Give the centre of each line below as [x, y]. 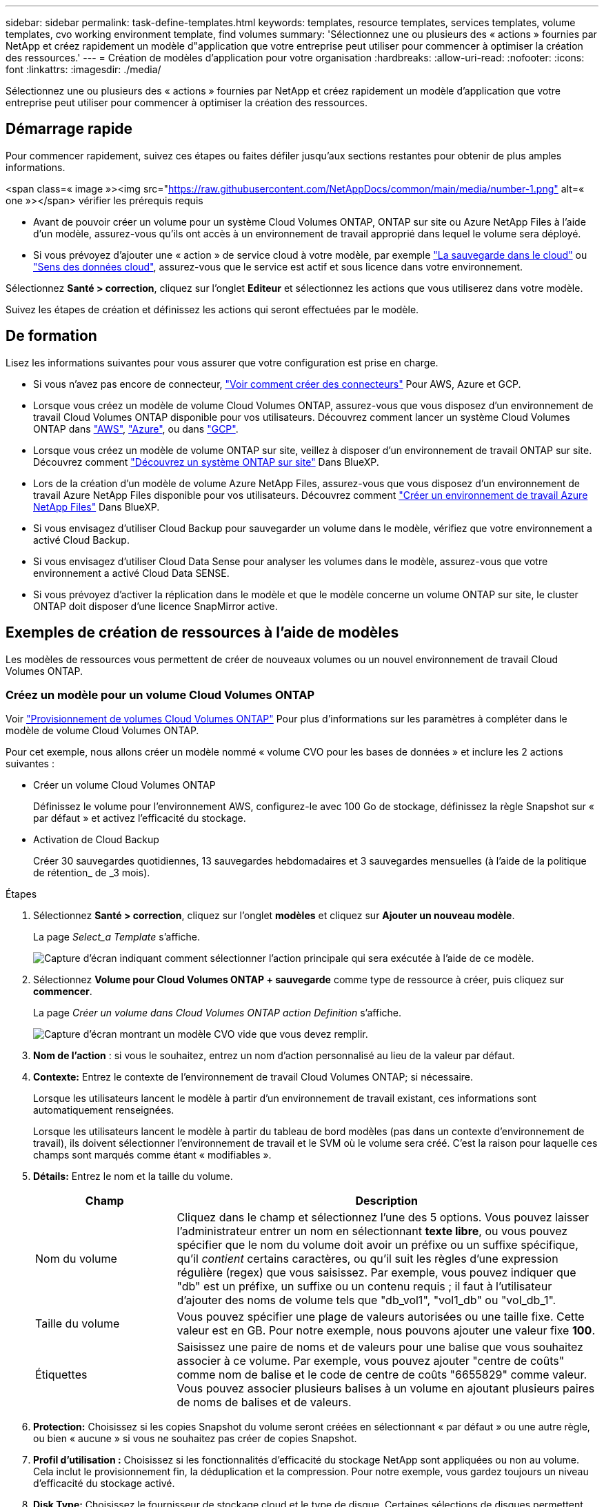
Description [386, 1201]
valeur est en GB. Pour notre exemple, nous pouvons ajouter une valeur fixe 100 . [386, 1331]
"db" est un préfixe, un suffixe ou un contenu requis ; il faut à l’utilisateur [364, 1287]
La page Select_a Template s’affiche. [117, 937]
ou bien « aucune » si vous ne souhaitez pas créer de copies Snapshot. [195, 1439]
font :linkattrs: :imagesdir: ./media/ [83, 69]
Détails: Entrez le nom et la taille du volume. [133, 1176]
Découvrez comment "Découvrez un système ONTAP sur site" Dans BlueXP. [206, 462]
